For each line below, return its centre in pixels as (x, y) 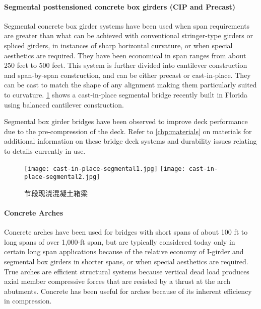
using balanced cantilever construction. (64, 104)
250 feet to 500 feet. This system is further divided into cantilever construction (126, 65)
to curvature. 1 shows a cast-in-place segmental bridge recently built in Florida (126, 94)
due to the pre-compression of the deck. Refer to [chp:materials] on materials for (128, 131)
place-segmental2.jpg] (62, 177)
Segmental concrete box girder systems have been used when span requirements (127, 25)
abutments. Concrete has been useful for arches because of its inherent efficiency (128, 291)
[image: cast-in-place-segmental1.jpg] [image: (105, 169)
